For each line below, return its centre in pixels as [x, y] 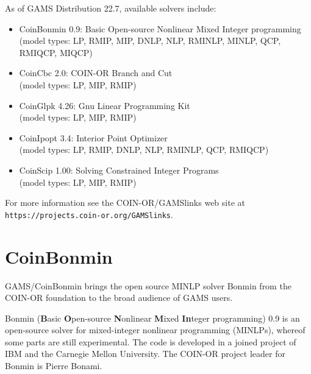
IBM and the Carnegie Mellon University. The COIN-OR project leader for [145, 354]
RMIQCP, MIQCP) [56, 52]
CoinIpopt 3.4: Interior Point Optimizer [93, 137]
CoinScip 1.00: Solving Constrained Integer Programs [119, 170]
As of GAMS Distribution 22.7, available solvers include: [111, 8]
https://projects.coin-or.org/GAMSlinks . [89, 214]
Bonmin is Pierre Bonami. [54, 366]
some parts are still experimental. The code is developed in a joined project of [151, 341]
